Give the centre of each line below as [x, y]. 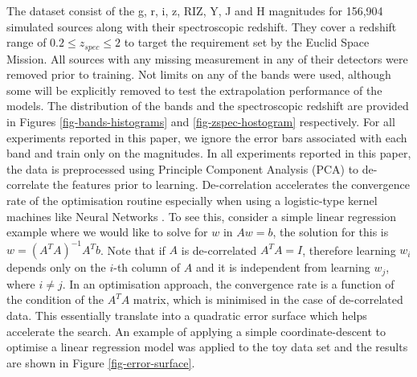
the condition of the [55, 299]
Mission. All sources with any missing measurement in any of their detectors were [207, 58]
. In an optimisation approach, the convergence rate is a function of [228, 283]
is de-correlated [219, 250]
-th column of [147, 267]
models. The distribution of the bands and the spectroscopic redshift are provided [208, 106]
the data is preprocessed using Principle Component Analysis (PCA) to [183, 168]
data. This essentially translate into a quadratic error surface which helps [187, 315]
